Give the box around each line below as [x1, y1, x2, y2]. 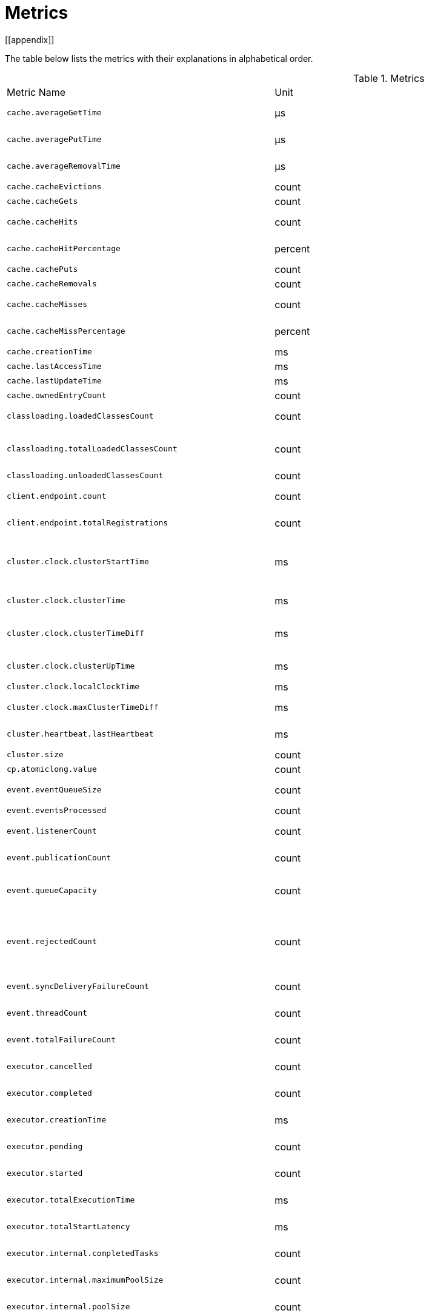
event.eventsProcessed [7, 806, 107, 815]
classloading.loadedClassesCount [7, 411, 154, 421]
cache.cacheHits [7, 217, 78, 227]
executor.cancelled [7, 1062, 92, 1071]
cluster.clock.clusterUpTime [7, 661, 135, 671]
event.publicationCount [7, 853, 111, 863]
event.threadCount [7, 1008, 88, 1018]
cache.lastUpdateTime [7, 376, 102, 386]
